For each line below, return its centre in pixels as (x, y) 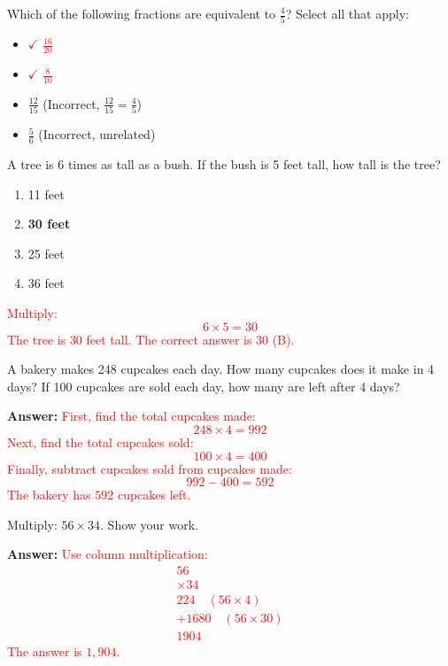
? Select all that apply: (347, 13)
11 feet (46, 194)
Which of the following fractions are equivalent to (142, 13)
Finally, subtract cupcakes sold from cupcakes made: (150, 468)
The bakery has (49, 495)
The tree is (37, 339)
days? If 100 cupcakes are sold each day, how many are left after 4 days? (204, 386)
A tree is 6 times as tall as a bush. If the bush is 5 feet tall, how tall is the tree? (224, 164)
